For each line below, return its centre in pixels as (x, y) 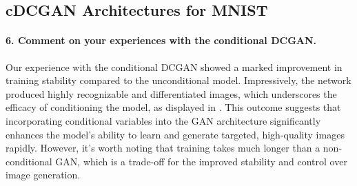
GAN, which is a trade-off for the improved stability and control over (201, 161)
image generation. (43, 175)
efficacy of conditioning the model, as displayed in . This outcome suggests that (173, 107)
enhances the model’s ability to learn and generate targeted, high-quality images (175, 134)
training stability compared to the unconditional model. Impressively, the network (178, 80)
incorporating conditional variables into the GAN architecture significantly (163, 120)
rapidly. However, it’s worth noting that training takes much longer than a (163, 148)
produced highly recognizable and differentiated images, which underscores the (171, 93)
